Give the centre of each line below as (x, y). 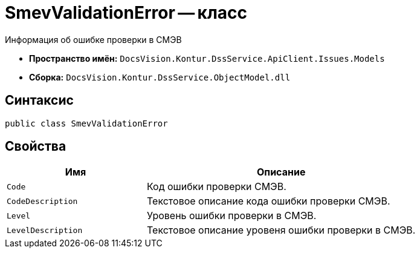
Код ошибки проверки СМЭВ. (216, 187)
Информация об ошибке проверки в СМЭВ (93, 39)
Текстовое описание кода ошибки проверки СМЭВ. (268, 201)
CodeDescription (42, 201)
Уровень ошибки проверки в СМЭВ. (231, 216)
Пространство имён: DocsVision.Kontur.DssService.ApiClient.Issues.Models (207, 58)
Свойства (36, 146)
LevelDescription (45, 230)
